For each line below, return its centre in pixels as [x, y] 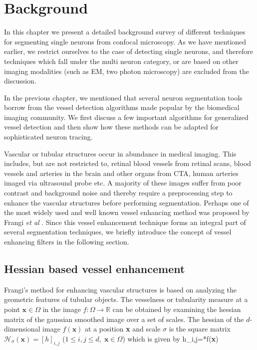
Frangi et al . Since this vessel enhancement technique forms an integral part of [125, 222]
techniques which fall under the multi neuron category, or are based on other [121, 61]
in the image [62, 309]
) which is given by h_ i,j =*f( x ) [170, 338]
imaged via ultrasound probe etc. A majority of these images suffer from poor [123, 183]
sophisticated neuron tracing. [48, 137]
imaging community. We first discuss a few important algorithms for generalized [126, 117]
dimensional [22, 329]
